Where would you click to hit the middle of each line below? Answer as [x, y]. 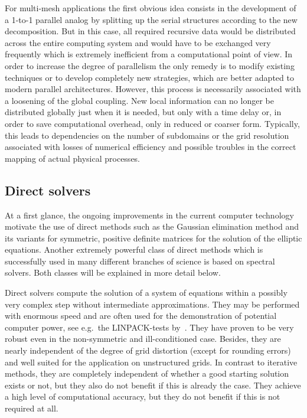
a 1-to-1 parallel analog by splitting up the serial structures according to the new [151, 19]
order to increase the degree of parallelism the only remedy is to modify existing [150, 65]
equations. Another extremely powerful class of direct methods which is [134, 249]
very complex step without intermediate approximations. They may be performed [152, 304]
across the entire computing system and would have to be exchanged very [138, 42]
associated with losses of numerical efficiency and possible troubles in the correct [151, 147]
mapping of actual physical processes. [73, 158]
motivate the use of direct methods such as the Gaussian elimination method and [152, 226]
